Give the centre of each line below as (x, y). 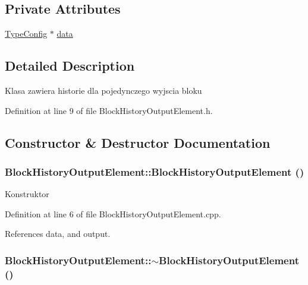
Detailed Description (70, 66)
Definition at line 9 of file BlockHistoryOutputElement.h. (109, 110)
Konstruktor (27, 194)
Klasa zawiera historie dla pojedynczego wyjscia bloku (103, 90)
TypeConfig (26, 34)
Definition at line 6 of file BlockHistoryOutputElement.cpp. (113, 213)
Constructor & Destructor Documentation (138, 142)
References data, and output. (58, 234)
